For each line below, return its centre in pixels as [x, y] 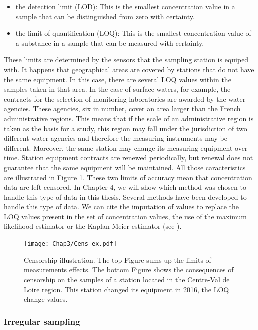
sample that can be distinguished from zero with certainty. [105, 16]
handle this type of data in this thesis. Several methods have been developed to [125, 196]
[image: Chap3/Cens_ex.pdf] [71, 244]
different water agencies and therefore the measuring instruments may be [116, 138]
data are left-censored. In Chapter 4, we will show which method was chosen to [125, 187]
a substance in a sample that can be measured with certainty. [110, 43]
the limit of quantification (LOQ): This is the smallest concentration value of [133, 33]
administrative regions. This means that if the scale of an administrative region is [129, 118]
